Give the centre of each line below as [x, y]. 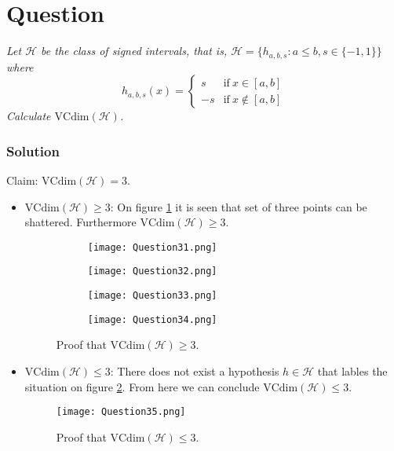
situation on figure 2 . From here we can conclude [142, 386]
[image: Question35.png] [121, 412]
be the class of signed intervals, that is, [134, 51]
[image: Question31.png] [152, 247]
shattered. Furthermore [80, 222]
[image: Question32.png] [152, 271]
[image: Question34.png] [152, 319]
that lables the [352, 370]
